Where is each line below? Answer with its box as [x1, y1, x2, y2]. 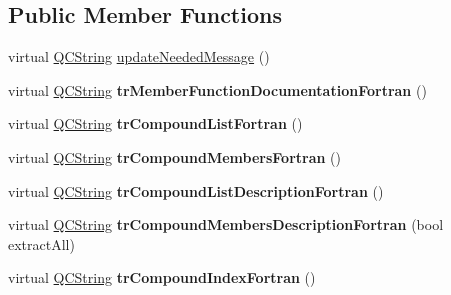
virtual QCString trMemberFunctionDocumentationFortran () [8, 79, 427, 100]
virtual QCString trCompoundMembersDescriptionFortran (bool [8, 214, 444, 235]
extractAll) [8, 233, 75, 254]
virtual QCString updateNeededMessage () [8, 46, 270, 67]
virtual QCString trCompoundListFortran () [8, 113, 303, 134]
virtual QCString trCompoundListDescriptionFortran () [8, 180, 384, 201]
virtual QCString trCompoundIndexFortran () [8, 267, 316, 288]
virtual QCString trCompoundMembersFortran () [8, 146, 342, 167]
